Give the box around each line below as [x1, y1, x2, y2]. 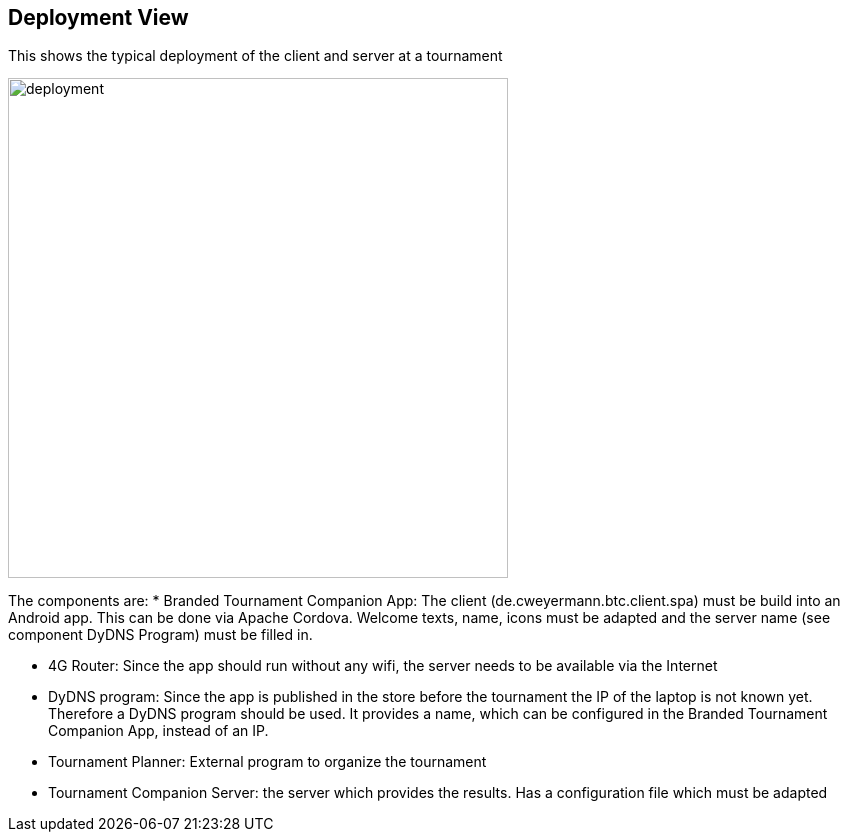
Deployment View [8, 5, 189, 30]
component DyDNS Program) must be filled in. [8, 626, 313, 644]
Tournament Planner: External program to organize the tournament [48, 753, 487, 771]
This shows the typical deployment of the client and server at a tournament [8, 47, 503, 65]
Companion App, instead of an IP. [48, 722, 269, 740]
